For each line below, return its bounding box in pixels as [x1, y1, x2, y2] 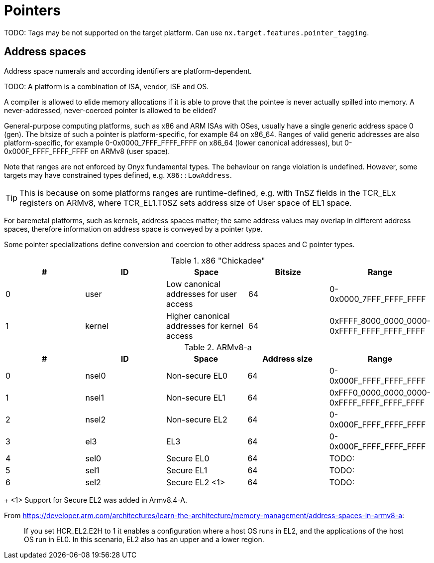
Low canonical [166, 279, 220, 289]
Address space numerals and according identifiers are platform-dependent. [4, 66, 252, 75]
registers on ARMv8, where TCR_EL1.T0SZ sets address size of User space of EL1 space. [19, 197, 352, 208]
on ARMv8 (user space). [90, 146, 170, 155]
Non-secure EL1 [166, 392, 225, 403]
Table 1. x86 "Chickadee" [171, 255, 265, 266]
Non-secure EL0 [166, 370, 228, 381]
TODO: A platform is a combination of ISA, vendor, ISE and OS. [4, 82, 209, 91]
